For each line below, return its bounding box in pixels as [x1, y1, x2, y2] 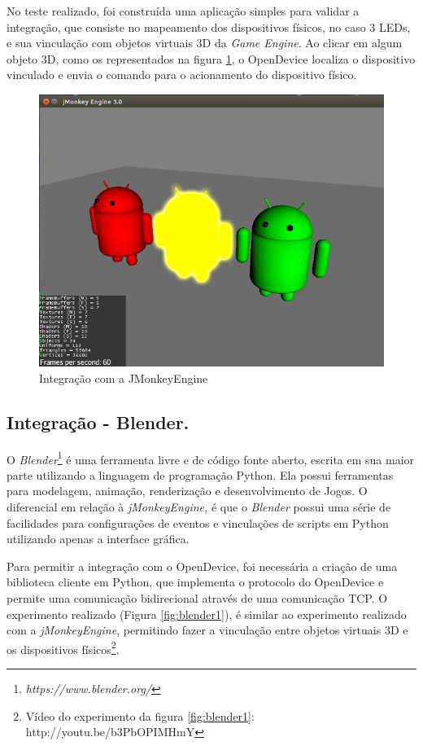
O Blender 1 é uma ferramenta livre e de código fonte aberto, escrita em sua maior [7, 448, 415, 467]
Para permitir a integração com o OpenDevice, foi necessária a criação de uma [7, 557, 398, 574]
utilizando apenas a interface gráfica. [7, 530, 190, 547]
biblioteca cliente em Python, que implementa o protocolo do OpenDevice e [7, 573, 384, 590]
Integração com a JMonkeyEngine [39, 369, 208, 386]
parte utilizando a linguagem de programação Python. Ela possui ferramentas [7, 466, 394, 483]
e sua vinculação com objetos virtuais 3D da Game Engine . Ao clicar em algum [7, 34, 403, 51]
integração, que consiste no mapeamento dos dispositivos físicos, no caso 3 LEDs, [7, 18, 411, 35]
